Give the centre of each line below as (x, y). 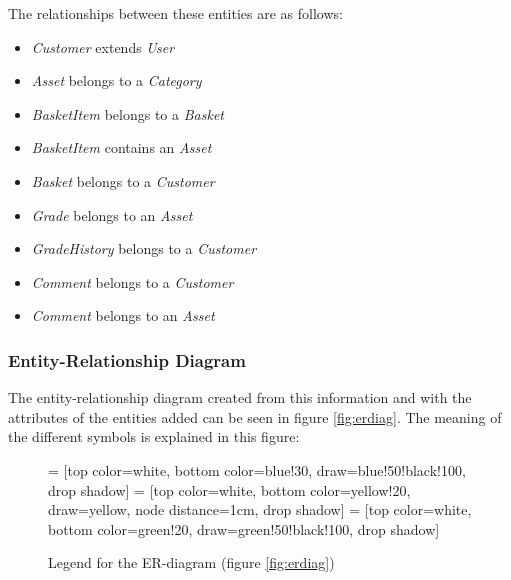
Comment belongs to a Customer (132, 281)
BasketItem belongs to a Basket (127, 113)
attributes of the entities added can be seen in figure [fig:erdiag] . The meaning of (255, 416)
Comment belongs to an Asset (123, 315)
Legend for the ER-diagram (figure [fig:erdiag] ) (191, 562)
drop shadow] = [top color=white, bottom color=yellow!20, (229, 489)
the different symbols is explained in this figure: (154, 436)
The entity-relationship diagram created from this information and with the (240, 397)
